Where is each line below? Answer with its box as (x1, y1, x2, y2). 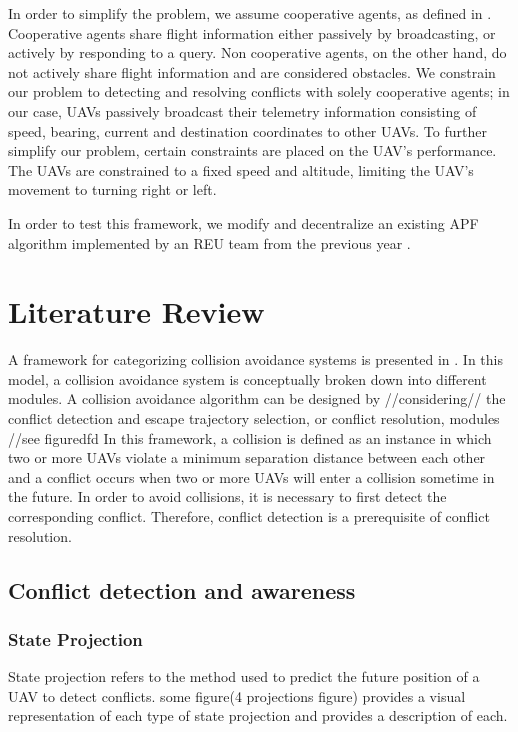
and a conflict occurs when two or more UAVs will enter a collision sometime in (8, 466, 495, 487)
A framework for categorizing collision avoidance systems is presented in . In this (8, 349, 503, 370)
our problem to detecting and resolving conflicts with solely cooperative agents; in (8, 81, 510, 102)
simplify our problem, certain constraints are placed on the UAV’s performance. (8, 140, 497, 161)
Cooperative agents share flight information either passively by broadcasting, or (8, 22, 496, 43)
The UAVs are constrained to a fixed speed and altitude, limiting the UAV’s (8, 159, 474, 180)
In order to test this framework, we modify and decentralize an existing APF (8, 212, 479, 233)
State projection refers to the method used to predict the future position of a (8, 666, 480, 687)
